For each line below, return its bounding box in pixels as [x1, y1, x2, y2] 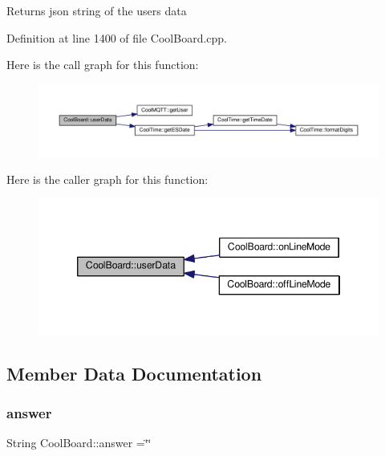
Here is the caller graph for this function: [6, 170, 209, 187]
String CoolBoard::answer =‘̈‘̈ [6, 434, 152, 451]
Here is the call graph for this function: [6, 56, 199, 73]
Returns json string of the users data [6, 2, 187, 18]
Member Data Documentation [6, 360, 262, 385]
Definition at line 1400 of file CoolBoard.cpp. [6, 29, 228, 46]
